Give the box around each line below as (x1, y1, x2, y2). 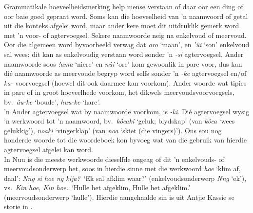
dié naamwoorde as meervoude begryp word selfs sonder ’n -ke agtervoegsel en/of (4, 68, 247, 78)
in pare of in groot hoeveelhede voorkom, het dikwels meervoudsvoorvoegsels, (4, 87, 234, 97)
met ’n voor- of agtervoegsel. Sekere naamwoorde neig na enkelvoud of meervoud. (4, 30, 247, 40)
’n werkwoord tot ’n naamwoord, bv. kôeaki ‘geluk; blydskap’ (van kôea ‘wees (4, 116, 235, 126)
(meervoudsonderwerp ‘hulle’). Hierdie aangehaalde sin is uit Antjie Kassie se (4, 192, 234, 202)
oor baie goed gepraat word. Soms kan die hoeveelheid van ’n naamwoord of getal (4, 11, 248, 21)
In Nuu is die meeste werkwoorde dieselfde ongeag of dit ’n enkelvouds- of (4, 154, 224, 164)
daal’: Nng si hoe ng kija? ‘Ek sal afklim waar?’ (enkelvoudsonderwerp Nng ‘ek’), (4, 173, 247, 183)
